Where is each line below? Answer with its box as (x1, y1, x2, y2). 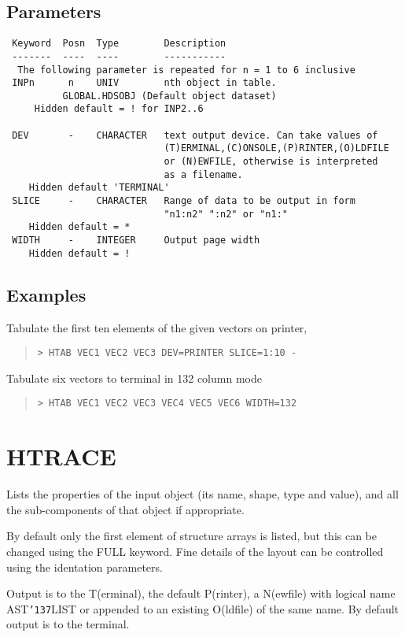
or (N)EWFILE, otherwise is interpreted (164, 156, 378, 168)
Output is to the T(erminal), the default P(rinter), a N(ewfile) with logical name (6, 585, 396, 602)
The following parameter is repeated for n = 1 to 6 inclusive (17, 64, 355, 76)
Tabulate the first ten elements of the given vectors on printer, (6, 319, 307, 335)
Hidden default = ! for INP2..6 (34, 103, 204, 115)
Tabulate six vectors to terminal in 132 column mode (6, 369, 262, 386)
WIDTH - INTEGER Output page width (12, 235, 260, 246)
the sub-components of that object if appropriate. (6, 501, 245, 517)
